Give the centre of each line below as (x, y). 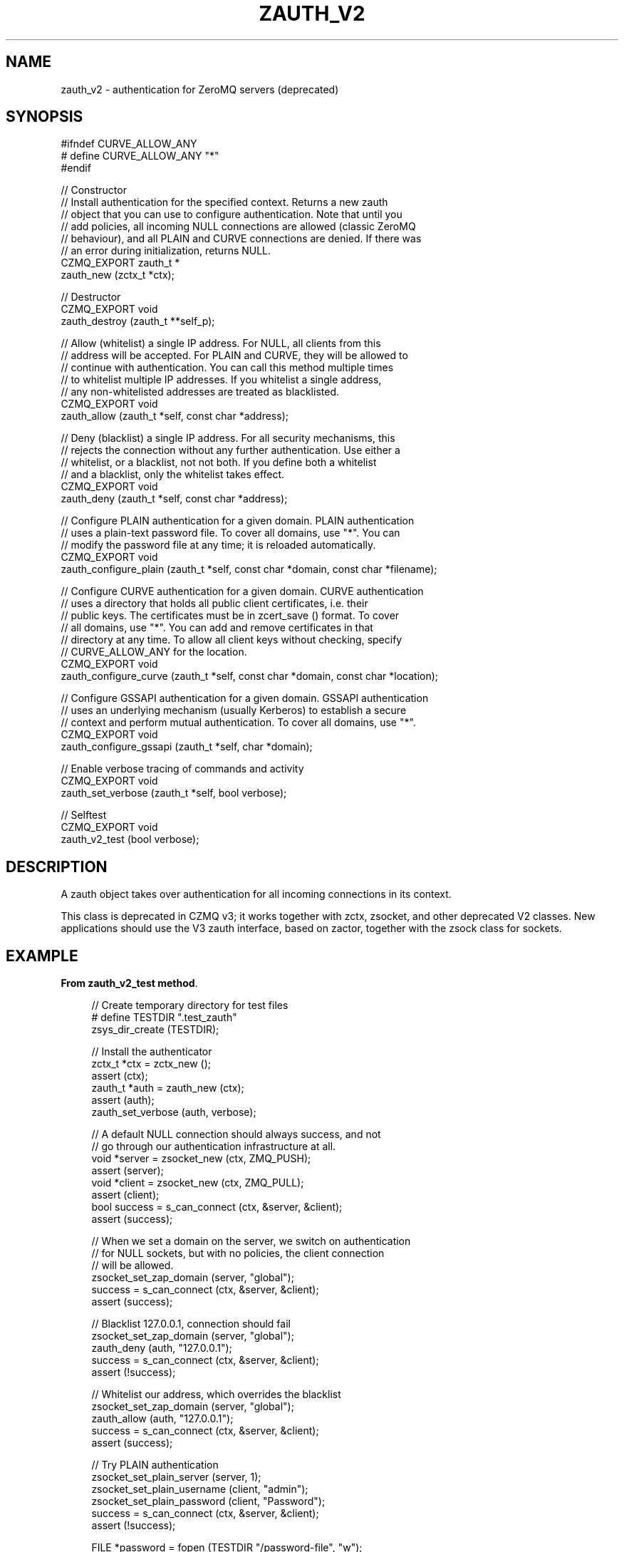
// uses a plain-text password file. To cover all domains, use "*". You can (230, 533)
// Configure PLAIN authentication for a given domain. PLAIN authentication (238, 521)
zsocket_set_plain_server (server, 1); (176, 1477)
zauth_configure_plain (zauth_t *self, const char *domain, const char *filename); (249, 569)
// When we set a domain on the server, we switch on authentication (251, 1241)
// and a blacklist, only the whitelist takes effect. (173, 475)
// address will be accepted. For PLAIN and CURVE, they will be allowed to (234, 356)
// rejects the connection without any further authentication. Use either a (230, 450)
